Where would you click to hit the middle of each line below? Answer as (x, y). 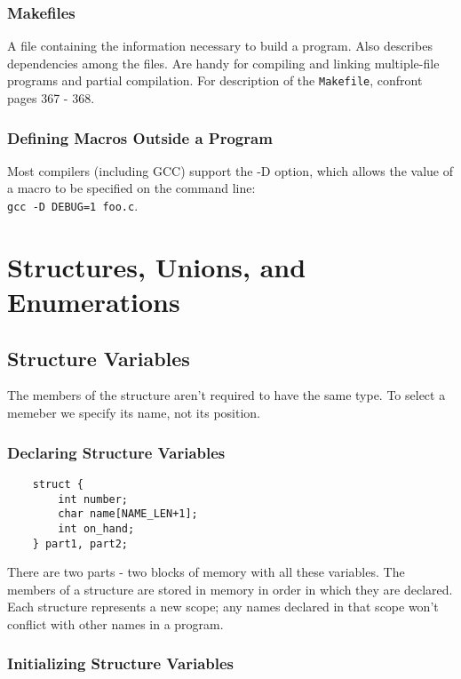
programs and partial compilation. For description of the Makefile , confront (215, 80)
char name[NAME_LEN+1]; (128, 514)
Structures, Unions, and (157, 266)
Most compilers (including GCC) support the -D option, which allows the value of (230, 170)
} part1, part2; (80, 543)
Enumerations (94, 302)
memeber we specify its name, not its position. (134, 413)
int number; (93, 499)
